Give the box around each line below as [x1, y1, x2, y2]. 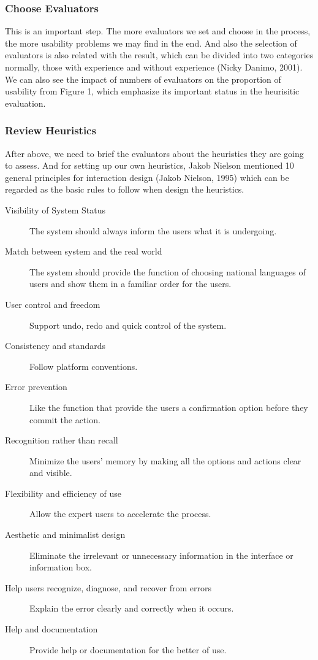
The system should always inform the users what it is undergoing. [29, 224, 277, 237]
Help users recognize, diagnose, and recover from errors [5, 581, 211, 594]
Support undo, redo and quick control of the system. [29, 318, 227, 331]
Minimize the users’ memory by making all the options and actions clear [29, 454, 301, 467]
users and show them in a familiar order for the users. [29, 277, 232, 290]
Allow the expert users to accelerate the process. [29, 507, 211, 520]
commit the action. [29, 413, 100, 426]
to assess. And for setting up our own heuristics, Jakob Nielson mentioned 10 [5, 159, 294, 172]
